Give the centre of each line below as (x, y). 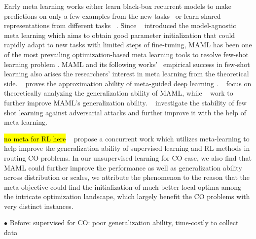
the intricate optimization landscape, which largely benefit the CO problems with (127, 196)
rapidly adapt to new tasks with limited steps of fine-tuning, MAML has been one (128, 45)
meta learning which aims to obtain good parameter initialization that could (120, 35)
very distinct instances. (39, 206)
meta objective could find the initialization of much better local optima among (123, 187)
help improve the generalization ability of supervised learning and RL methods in (127, 148)
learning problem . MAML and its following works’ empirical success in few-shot (127, 64)
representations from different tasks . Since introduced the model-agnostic (120, 25)
